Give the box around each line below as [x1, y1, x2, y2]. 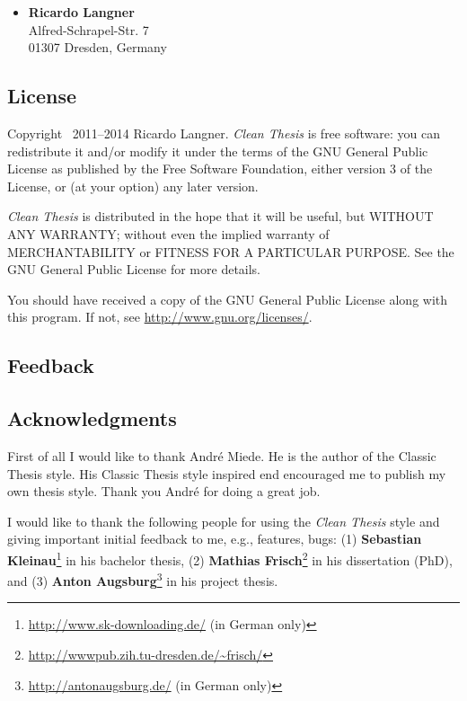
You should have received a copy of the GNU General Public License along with [7, 289, 448, 308]
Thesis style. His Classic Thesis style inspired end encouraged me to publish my [7, 464, 446, 483]
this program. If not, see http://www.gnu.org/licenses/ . [7, 307, 313, 326]
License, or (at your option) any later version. [7, 176, 259, 195]
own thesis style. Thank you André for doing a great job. [7, 482, 321, 501]
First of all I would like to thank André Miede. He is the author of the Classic [7, 446, 436, 465]
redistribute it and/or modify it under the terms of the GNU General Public [7, 141, 428, 160]
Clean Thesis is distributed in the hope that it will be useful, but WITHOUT [7, 207, 434, 226]
